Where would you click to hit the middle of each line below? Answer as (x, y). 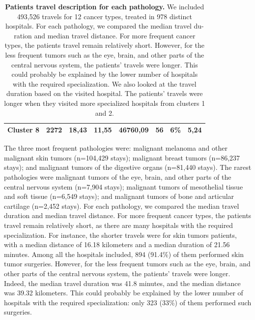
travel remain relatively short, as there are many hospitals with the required (119, 225)
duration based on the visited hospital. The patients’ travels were (105, 93)
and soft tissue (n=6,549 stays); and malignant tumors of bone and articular (119, 196)
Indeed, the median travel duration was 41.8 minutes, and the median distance (122, 283)
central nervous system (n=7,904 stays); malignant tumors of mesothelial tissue (124, 186)
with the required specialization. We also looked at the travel (105, 83)
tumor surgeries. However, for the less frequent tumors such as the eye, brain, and (127, 264)
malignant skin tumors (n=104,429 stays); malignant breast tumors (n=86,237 (122, 157)
